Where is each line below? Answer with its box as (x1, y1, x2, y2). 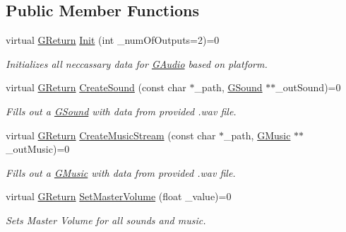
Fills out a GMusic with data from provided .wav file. (6, 165, 236, 180)
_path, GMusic (224, 127, 291, 142)
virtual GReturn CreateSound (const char (6, 80, 186, 95)
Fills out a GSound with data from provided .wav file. (6, 103, 237, 118)
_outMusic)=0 (6, 141, 70, 156)
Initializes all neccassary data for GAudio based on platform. (6, 56, 268, 71)
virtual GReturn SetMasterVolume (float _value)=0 (6, 189, 232, 204)
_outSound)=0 (275, 80, 341, 95)
